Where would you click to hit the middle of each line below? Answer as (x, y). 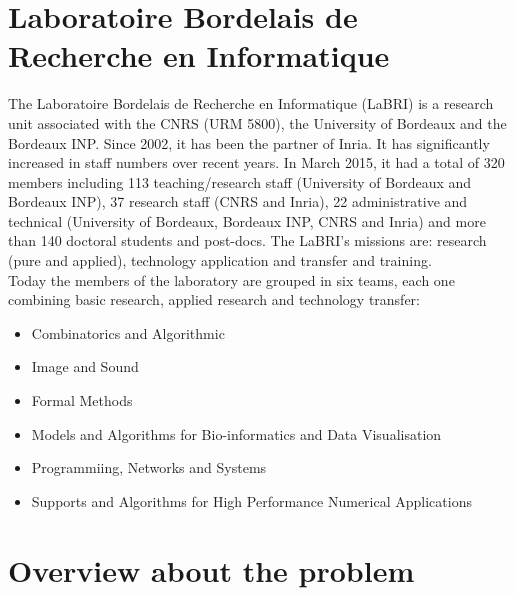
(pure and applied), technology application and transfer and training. (220, 260)
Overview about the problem (211, 569)
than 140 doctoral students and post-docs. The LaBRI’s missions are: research (247, 240)
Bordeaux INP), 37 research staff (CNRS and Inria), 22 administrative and (238, 201)
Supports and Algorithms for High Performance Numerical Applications (251, 500)
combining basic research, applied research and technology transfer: (214, 299)
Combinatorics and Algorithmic (128, 332)
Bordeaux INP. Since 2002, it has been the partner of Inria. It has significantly (249, 142)
